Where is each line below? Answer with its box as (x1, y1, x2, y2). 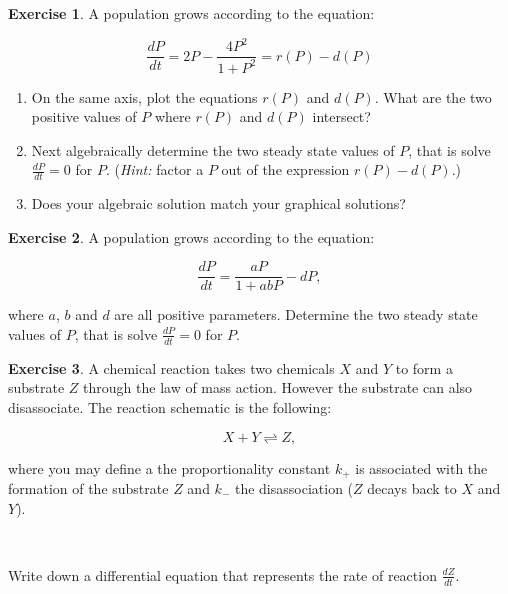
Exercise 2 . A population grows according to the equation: (8, 226, 375, 247)
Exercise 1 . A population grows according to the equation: (8, 3, 375, 23)
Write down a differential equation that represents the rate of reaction (8, 564, 437, 585)
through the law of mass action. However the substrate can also (83, 377, 473, 398)
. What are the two (374, 86, 492, 107)
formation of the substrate (8, 478, 169, 499)
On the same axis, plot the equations (31, 86, 258, 107)
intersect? (312, 106, 371, 127)
